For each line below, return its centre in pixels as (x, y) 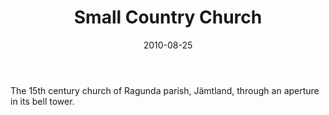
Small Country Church (168, 17)
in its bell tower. (42, 101)
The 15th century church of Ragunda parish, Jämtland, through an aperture (165, 90)
